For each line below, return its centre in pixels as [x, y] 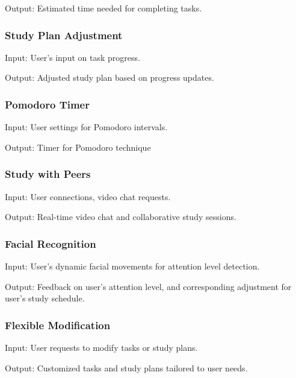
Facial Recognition [51, 243]
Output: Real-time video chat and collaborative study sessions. [121, 217]
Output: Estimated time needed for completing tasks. [103, 8]
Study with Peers [48, 174]
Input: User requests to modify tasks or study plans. [101, 348]
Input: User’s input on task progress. [72, 57]
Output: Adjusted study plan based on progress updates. [109, 77]
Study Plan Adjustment [64, 35]
